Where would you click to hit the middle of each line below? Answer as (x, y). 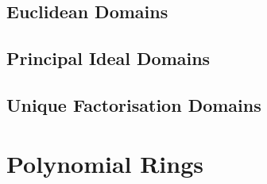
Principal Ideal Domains (108, 58)
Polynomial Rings (105, 163)
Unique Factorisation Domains (134, 104)
